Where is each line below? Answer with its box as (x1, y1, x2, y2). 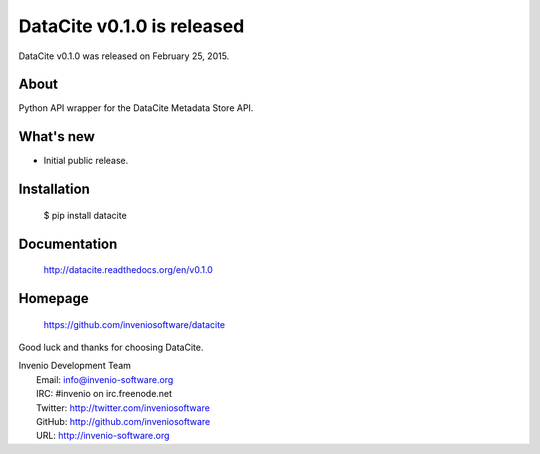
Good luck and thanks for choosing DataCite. (18, 341, 204, 353)
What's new (18, 128, 95, 145)
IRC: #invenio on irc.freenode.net (36, 388, 173, 400)
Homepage (18, 290, 89, 307)
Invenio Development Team (18, 360, 132, 372)
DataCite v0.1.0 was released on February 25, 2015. (18, 50, 230, 62)
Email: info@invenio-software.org (36, 373, 174, 385)
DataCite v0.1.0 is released (18, 15, 245, 37)
